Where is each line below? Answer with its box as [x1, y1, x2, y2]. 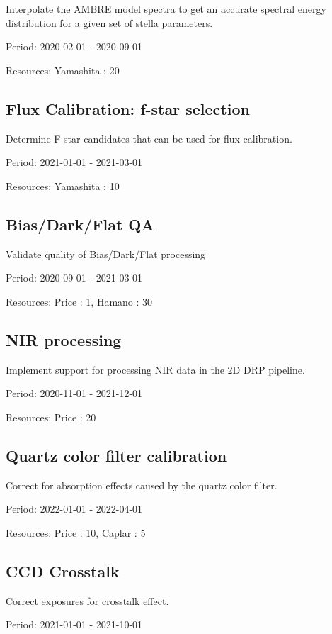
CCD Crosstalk [6, 560, 120, 582]
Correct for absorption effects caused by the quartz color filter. [6, 477, 277, 492]
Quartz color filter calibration [6, 444, 227, 466]
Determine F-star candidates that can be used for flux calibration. [6, 130, 292, 145]
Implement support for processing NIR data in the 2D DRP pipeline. [6, 362, 305, 377]
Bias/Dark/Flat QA [6, 213, 154, 235]
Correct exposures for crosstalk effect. [6, 593, 169, 608]
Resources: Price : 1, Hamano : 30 [6, 294, 153, 308]
